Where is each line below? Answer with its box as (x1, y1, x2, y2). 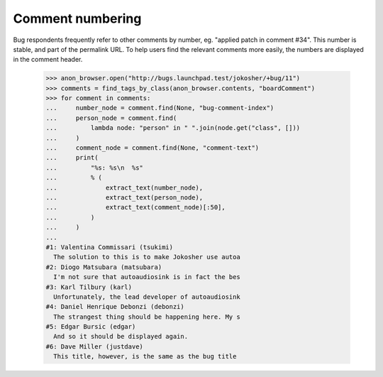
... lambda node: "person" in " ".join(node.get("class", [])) (45, 124, 301, 132)
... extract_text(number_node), (45, 183, 204, 192)
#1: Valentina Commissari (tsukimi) (45, 243, 174, 251)
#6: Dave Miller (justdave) (45, 342, 143, 351)
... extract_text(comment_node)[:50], (45, 203, 226, 212)
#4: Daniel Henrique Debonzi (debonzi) (45, 302, 184, 311)
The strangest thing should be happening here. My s (53, 312, 240, 321)
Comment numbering (13, 11, 142, 26)
